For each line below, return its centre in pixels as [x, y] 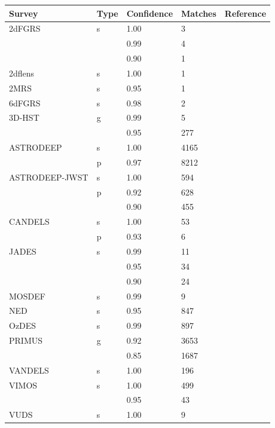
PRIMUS [26, 340]
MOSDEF [27, 296]
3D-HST [24, 117]
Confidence [150, 13]
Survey [24, 13]
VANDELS [29, 370]
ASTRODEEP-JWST [49, 177]
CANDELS [29, 221]
